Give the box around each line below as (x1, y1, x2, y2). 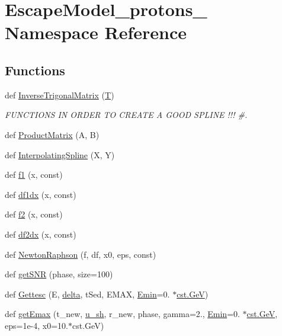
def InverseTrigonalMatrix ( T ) (5, 88, 114, 101)
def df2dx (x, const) (5, 228, 76, 240)
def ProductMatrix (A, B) (5, 128, 100, 140)
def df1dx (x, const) (5, 188, 76, 200)
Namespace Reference (5, 20, 187, 44)
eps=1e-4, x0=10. (5, 319, 69, 331)
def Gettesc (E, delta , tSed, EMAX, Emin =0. (5, 287, 170, 300)
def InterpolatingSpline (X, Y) (5, 148, 115, 161)
